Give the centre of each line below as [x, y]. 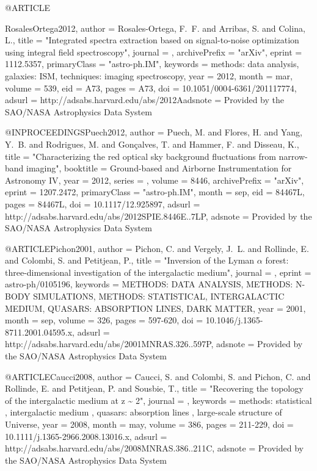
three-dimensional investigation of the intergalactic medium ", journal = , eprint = [158, 272]
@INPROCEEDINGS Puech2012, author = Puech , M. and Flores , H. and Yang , [154, 132]
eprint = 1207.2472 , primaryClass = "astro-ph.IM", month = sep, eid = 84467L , [155, 192]
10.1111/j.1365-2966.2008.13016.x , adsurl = [86, 436]
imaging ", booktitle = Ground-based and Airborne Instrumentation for [159, 168]
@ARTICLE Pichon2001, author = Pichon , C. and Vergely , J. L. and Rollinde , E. [157, 248]
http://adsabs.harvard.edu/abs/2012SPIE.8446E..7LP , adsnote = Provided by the [158, 216]
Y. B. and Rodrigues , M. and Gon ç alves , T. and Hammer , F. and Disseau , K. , [152, 144]
